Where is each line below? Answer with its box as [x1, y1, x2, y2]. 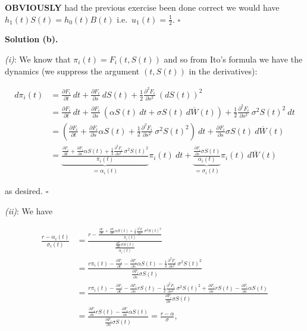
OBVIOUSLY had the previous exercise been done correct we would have [5, 1, 280, 13]
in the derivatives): [189, 64, 258, 77]
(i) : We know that [5, 53, 71, 65]
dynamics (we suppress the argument [5, 64, 140, 77]
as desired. [5, 184, 43, 196]
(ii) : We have [5, 204, 53, 217]
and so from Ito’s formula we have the [164, 53, 303, 65]
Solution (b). [5, 33, 58, 45]
